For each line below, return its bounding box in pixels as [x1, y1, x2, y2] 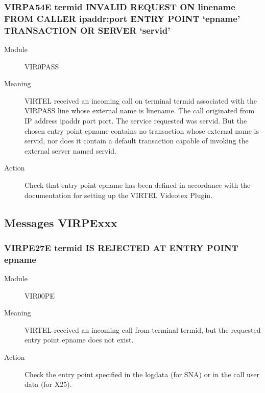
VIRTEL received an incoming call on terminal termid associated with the [25, 95, 257, 106]
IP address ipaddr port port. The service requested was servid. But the [25, 115, 247, 126]
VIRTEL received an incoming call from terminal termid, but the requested [25, 324, 261, 335]
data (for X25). [25, 379, 72, 389]
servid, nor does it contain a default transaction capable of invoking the [25, 135, 249, 146]
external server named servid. [25, 145, 116, 156]
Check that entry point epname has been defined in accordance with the [25, 180, 251, 190]
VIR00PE [25, 290, 55, 301]
